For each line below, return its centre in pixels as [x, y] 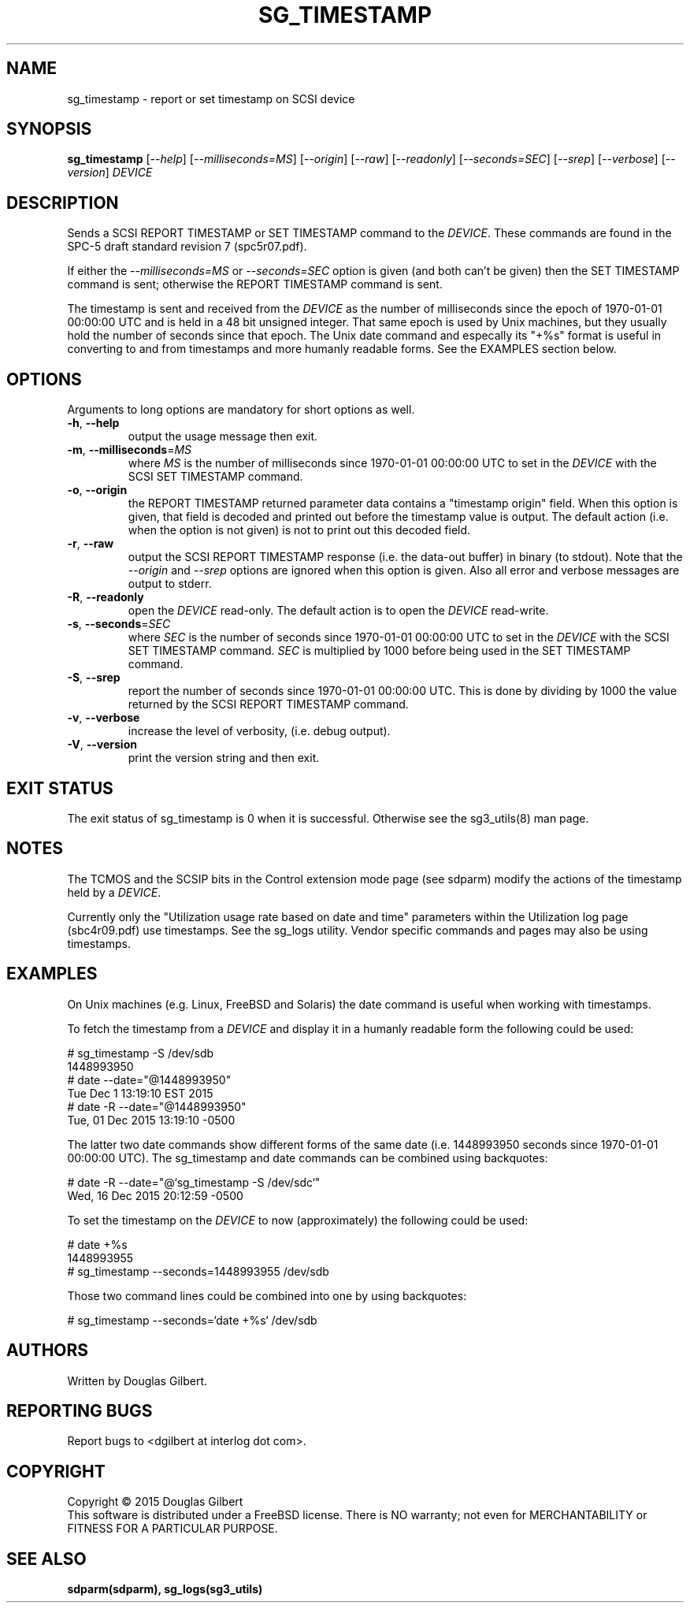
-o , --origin [97, 490]
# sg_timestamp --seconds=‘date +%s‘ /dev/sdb [192, 1320]
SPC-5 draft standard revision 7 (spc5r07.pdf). [187, 247]
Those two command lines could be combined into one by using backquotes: [267, 1295]
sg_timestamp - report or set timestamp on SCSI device [211, 98]
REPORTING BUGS [80, 1410]
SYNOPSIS [49, 129]
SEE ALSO [46, 1559]
